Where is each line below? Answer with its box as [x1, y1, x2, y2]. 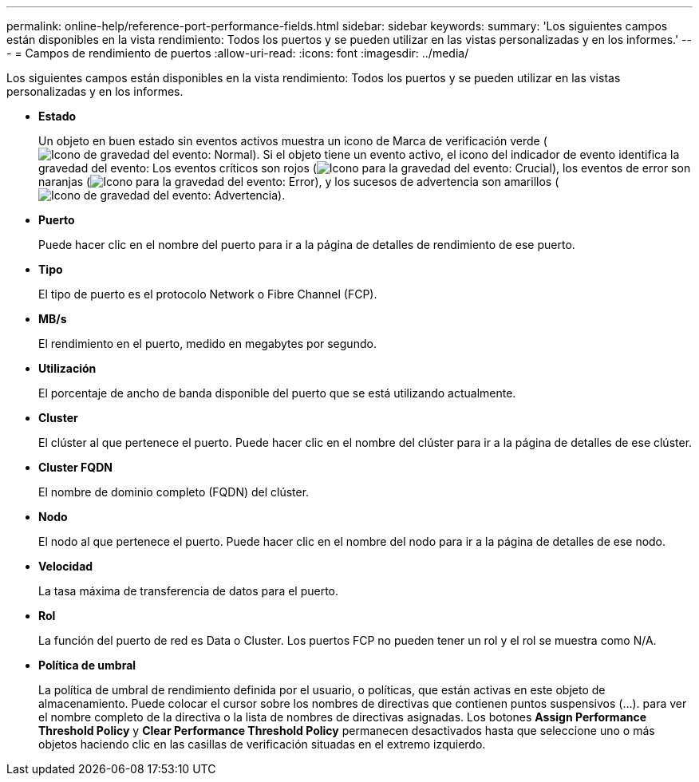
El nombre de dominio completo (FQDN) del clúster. [38, 485, 310, 499]
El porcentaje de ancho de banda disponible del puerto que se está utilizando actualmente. [38, 386, 516, 400]
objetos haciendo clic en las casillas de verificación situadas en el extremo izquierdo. [38, 737, 486, 751]
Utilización [38, 361, 97, 375]
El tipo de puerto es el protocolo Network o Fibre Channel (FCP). [38, 287, 377, 301]
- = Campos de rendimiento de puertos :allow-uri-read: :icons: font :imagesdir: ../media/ [6, 46, 469, 60]
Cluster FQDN [38, 460, 113, 474]
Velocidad [38, 559, 93, 573]
